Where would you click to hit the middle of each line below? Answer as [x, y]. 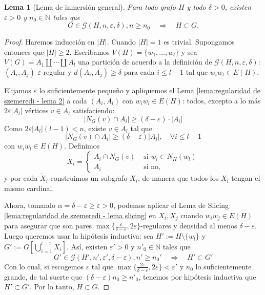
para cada [139, 71]
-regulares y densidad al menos [189, 226]
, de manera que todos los [178, 178]
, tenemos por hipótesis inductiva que [197, 276]
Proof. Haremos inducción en [49, 42]
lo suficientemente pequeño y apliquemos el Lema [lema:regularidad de [150, 90]
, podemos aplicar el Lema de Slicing [171, 205]
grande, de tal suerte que [43, 276]
